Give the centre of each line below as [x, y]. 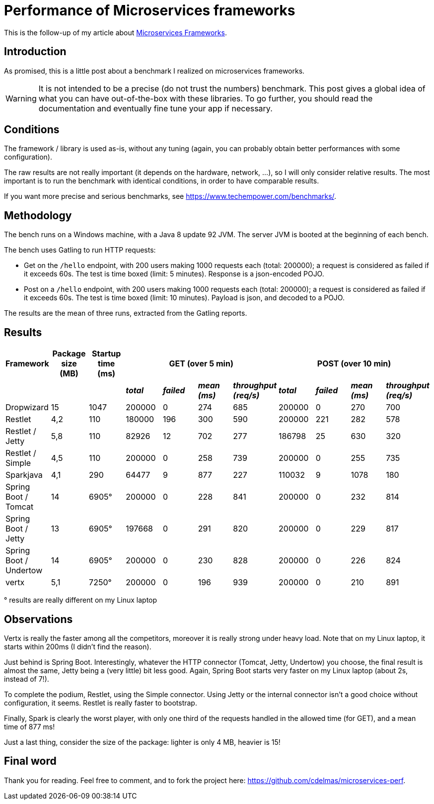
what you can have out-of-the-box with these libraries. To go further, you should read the [206, 98]
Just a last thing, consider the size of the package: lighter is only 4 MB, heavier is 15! [142, 742]
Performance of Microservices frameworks [150, 10]
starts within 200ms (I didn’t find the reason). [78, 646]
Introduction [35, 52]
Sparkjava [24, 475]
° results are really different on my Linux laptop [81, 600]
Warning [21, 98]
